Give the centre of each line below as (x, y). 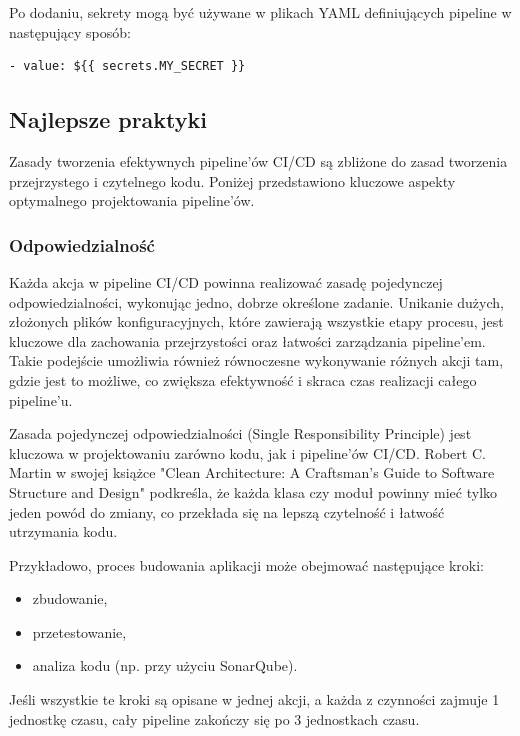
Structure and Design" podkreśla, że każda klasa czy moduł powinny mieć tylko (253, 491)
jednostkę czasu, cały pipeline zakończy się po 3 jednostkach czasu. (214, 718)
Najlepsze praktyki (108, 119)
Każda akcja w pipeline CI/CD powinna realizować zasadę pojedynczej (226, 281)
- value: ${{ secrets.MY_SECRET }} (127, 66)
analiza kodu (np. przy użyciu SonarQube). (165, 665)
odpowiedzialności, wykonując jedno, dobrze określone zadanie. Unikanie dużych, (256, 301)
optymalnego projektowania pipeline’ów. (132, 200)
